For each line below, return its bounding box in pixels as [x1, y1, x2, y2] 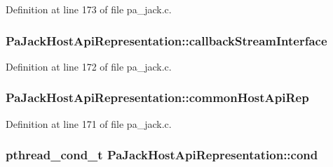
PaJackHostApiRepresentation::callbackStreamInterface [6, 31, 327, 49]
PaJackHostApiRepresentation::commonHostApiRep [6, 89, 309, 106]
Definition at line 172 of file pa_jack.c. [6, 59, 172, 73]
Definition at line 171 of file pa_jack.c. [6, 116, 172, 131]
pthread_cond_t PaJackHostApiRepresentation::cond [6, 146, 318, 164]
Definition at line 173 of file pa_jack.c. [6, 2, 172, 16]
